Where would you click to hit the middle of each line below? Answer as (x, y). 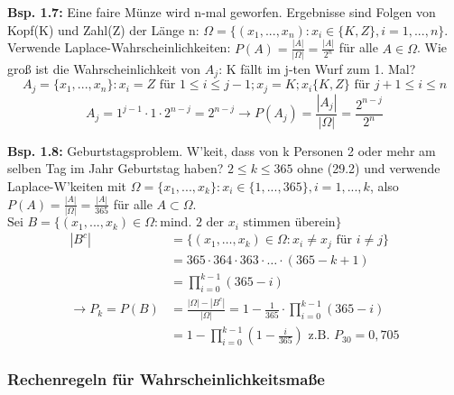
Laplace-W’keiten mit (67, 185)
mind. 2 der (192, 223)
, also (384, 185)
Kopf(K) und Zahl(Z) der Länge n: (103, 29)
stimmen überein (289, 223)
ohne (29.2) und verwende (369, 168)
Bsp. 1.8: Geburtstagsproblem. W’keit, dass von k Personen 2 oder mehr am (222, 150)
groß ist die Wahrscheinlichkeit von (104, 68)
